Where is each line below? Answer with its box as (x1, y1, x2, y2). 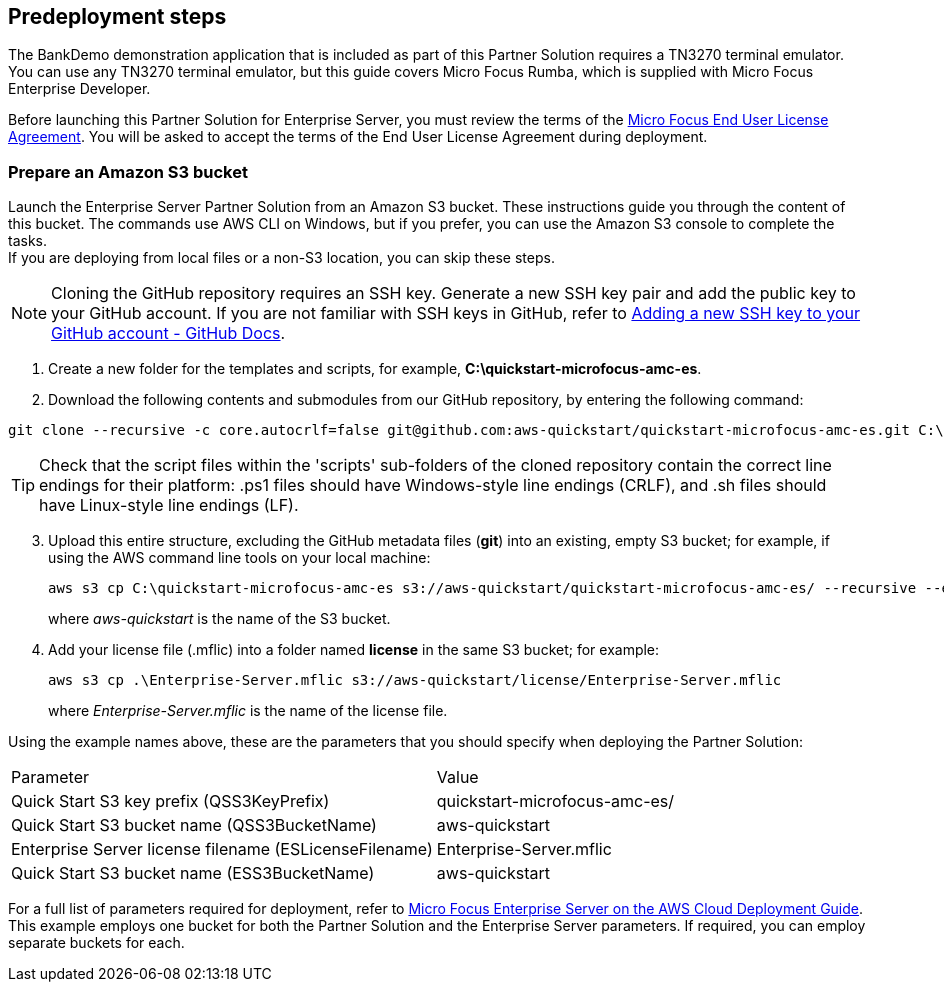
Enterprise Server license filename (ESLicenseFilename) (11, 839, 433, 860)
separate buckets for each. (8, 934, 185, 952)
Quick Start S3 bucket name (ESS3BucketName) (11, 863, 375, 884)
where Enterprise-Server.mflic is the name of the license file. (48, 702, 448, 720)
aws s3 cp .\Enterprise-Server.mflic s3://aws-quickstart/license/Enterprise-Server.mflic (48, 672, 782, 689)
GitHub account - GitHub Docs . (51, 323, 286, 344)
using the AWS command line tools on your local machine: (48, 549, 431, 567)
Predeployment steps (8, 4, 227, 29)
